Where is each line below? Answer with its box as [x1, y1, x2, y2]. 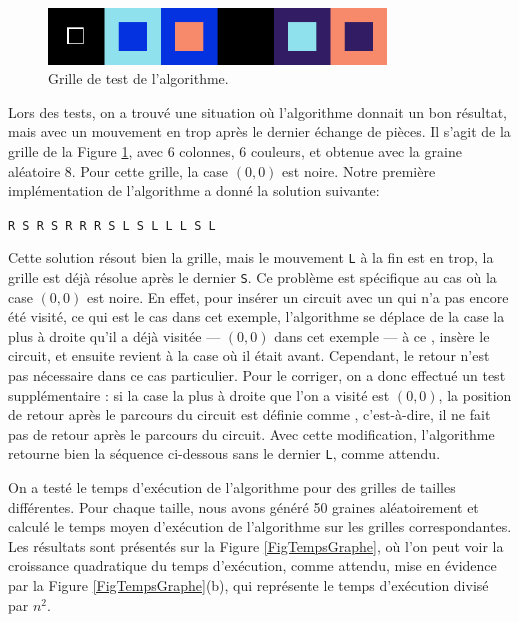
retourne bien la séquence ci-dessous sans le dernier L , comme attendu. [8, 443, 441, 464]
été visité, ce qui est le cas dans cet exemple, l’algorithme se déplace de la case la [8, 306, 505, 327]
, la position [438, 384, 512, 405]
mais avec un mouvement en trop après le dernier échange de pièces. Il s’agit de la [8, 121, 511, 142]
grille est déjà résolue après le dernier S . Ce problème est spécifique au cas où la [8, 267, 497, 287]
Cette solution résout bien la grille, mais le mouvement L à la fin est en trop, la [8, 247, 494, 268]
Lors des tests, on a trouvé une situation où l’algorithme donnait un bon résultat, [8, 101, 508, 122]
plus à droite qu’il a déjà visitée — [8, 325, 221, 346]
